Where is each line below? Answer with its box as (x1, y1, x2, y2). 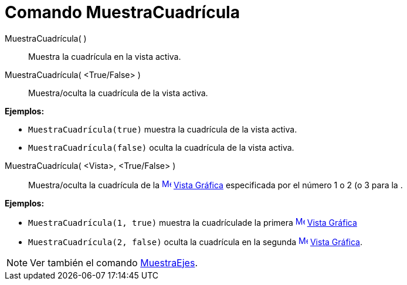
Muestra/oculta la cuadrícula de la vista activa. (28, 87, 208, 98)
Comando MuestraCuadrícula (5, 2, 240, 22)
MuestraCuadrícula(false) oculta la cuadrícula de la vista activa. (28, 142, 294, 152)
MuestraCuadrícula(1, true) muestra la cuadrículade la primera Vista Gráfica (28, 217, 357, 228)
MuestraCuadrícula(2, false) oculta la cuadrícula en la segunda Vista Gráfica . (28, 236, 363, 247)
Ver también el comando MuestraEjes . (30, 256, 198, 269)
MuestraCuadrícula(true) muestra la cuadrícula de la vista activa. (28, 124, 297, 134)
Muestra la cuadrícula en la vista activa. (28, 51, 181, 62)
